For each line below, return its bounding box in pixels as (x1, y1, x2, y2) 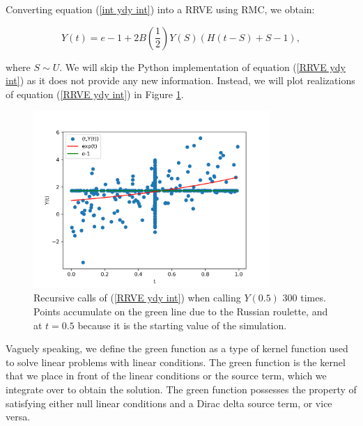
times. (300, 290, 326, 305)
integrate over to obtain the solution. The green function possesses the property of (6, 381, 357, 396)
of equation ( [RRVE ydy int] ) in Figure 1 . (6, 86, 184, 101)
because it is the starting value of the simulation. (77, 317, 287, 332)
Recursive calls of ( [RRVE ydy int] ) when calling (33, 290, 241, 305)
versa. (6, 409, 31, 424)
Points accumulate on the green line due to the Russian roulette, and (33, 303, 328, 318)
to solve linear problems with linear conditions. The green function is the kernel (6, 354, 346, 369)
